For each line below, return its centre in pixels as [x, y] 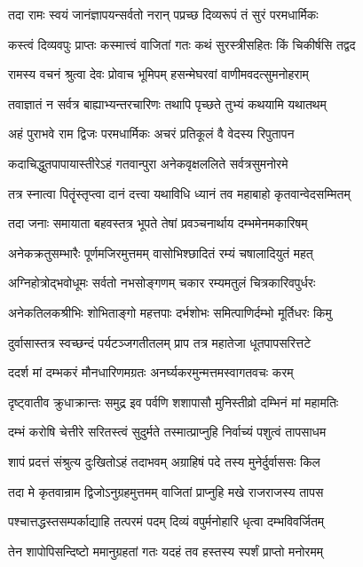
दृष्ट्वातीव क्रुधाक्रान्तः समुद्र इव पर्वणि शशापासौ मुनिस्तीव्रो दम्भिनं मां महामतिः [174, 402]
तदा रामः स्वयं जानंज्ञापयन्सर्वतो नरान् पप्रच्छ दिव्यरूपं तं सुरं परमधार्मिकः [163, 14]
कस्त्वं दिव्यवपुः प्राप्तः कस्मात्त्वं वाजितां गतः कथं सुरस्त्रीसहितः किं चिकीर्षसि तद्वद [182, 44]
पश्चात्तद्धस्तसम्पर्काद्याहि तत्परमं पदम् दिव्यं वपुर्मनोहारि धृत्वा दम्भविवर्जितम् [166, 521]
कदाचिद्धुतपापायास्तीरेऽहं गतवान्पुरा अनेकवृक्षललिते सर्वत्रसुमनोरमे [148, 163]
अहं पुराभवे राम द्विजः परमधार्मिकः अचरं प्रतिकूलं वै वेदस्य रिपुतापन [151, 134]
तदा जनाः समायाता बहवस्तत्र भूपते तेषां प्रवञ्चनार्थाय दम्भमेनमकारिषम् [158, 223]
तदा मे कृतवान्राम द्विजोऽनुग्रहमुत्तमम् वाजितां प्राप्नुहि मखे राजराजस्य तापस [166, 491]
